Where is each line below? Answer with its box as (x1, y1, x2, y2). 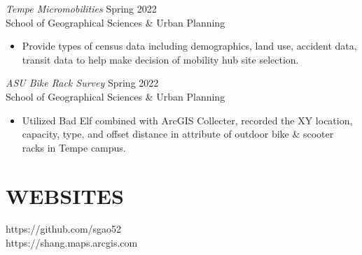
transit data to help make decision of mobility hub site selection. (22, 52, 299, 66)
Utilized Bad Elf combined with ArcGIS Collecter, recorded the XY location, (22, 112, 353, 127)
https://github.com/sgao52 (6, 221, 122, 236)
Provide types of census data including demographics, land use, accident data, (22, 38, 357, 53)
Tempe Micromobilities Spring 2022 (6, 1, 157, 15)
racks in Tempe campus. (22, 140, 126, 154)
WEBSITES (6, 181, 124, 210)
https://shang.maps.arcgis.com (6, 235, 138, 250)
